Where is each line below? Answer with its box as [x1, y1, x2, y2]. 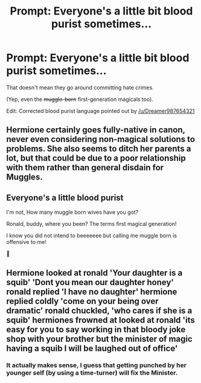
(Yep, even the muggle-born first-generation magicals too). [6, 95, 154, 103]
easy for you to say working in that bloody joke [6, 324, 186, 335]
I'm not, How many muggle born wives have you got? [6, 208, 139, 216]
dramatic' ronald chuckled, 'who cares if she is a [6, 305, 193, 315]
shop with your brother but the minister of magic [6, 333, 193, 344]
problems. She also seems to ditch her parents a [6, 144, 191, 154]
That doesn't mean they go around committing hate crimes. [6, 83, 154, 91]
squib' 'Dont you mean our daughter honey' [6, 277, 174, 288]
